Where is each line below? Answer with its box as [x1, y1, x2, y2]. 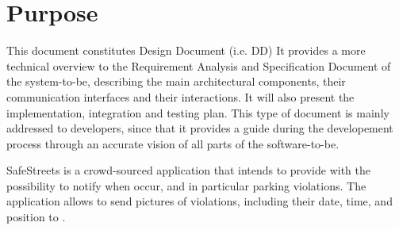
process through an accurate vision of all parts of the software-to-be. [6, 135, 340, 151]
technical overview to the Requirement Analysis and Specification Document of [6, 57, 391, 74]
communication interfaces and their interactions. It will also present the [6, 88, 355, 105]
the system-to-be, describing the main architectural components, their [6, 73, 346, 90]
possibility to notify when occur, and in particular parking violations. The [6, 177, 366, 194]
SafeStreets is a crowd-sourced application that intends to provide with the [6, 162, 370, 178]
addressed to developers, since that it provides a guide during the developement [6, 120, 393, 136]
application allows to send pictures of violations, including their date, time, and [6, 193, 393, 209]
